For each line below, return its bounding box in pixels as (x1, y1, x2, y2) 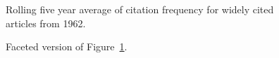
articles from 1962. (6, 15, 86, 30)
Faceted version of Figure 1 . (6, 39, 128, 54)
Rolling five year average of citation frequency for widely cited (6, 2, 274, 16)
